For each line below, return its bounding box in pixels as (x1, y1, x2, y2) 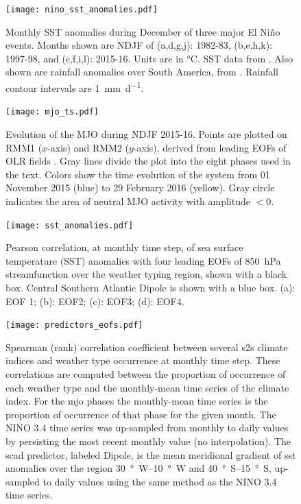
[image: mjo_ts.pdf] (5, 107, 99, 117)
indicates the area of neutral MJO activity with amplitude (5, 193, 250, 208)
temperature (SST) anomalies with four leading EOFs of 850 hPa (5, 253, 281, 267)
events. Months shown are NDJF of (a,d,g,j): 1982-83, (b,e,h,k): (5, 38, 272, 52)
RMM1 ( (5, 140, 43, 154)
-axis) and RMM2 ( (47, 140, 129, 154)
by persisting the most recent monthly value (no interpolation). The (5, 433, 291, 448)
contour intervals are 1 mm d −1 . (5, 79, 144, 95)
